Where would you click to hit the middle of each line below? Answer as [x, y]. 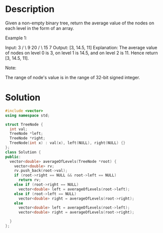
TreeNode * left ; [26, 134]
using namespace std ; [28, 116]
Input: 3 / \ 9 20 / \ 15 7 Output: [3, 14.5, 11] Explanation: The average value [81, 47]
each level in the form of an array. [40, 28]
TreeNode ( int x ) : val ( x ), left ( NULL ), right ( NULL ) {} [68, 143]
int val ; [19, 129]
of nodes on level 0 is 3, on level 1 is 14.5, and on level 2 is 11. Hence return [81, 53]
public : [13, 157]
